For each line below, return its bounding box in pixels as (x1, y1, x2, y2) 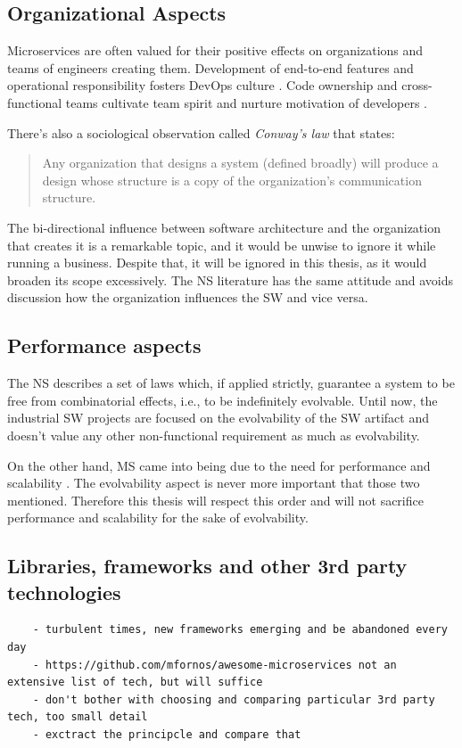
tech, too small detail (7, 711, 148, 724)
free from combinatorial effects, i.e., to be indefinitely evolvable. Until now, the (7, 390, 438, 409)
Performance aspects (7, 332, 202, 359)
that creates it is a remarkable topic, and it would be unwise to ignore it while (7, 235, 436, 254)
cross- (401, 76, 433, 95)
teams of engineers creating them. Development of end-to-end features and (7, 58, 414, 77)
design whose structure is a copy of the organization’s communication (42, 170, 422, 189)
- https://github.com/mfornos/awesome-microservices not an (32, 658, 397, 671)
